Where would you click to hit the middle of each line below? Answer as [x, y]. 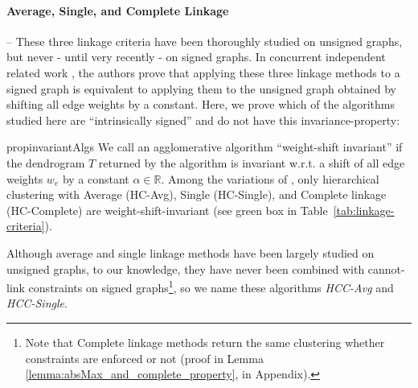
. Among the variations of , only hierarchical [270, 178]
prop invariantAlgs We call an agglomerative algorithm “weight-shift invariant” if [205, 147]
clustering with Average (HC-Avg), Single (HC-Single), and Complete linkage [197, 194]
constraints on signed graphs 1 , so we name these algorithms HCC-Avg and [211, 286]
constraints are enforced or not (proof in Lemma [144, 358]
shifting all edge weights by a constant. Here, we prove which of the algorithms [201, 104]
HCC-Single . [37, 303]
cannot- [386, 268]
